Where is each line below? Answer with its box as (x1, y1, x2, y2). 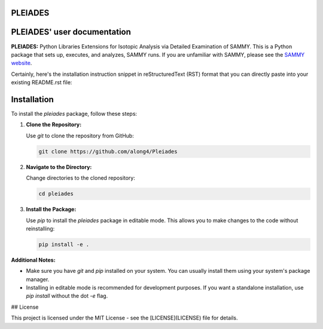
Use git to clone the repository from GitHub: (26, 132, 134, 139)
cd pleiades (38, 190, 74, 197)
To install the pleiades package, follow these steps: (11, 110, 138, 117)
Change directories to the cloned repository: (26, 174, 136, 182)
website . (11, 60, 32, 67)
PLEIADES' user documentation (11, 27, 132, 37)
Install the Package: (26, 206, 77, 213)
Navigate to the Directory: (26, 163, 92, 170)
